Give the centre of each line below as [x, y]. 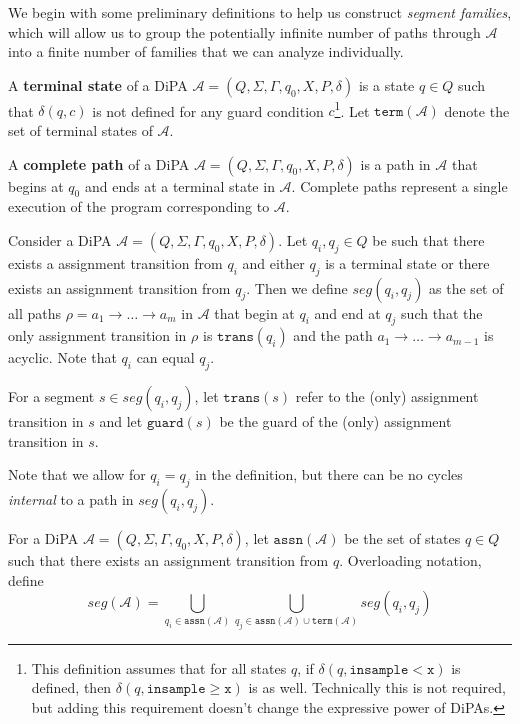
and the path [333, 335]
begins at [36, 185]
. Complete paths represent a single [399, 185]
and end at [347, 312]
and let [121, 421]
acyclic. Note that [62, 357]
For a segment [51, 396]
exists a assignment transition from [115, 262]
